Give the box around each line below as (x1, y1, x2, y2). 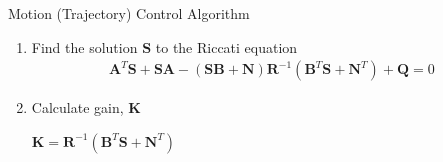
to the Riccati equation (155, 36, 298, 57)
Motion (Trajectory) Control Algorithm (8, 3, 250, 23)
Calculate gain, (31, 97, 124, 118)
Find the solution (31, 36, 138, 57)
